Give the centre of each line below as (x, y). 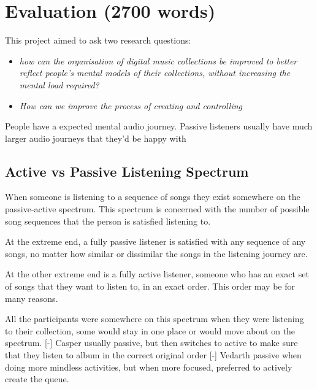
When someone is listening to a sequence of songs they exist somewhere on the (153, 197)
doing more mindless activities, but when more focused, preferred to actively (149, 367)
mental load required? (59, 84)
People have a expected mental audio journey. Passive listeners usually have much (159, 126)
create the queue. (37, 379)
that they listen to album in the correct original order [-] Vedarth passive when (153, 355)
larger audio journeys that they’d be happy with (96, 138)
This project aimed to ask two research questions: (98, 40)
